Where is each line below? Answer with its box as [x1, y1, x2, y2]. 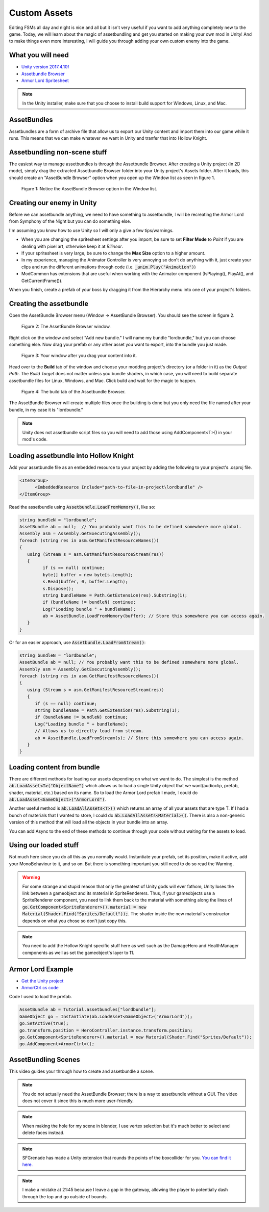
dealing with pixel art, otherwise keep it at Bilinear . [21, 243, 123, 249]
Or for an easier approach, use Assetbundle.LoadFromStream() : [9, 639, 146, 645]
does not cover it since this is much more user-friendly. [22, 1098, 134, 1104]
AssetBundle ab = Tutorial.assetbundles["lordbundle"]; [19, 1007, 157, 1012]
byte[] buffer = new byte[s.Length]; [42, 572, 133, 577]
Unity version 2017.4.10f [21, 64, 70, 70]
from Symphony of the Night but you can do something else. [9, 218, 131, 224]
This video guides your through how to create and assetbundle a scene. [9, 1068, 154, 1074]
